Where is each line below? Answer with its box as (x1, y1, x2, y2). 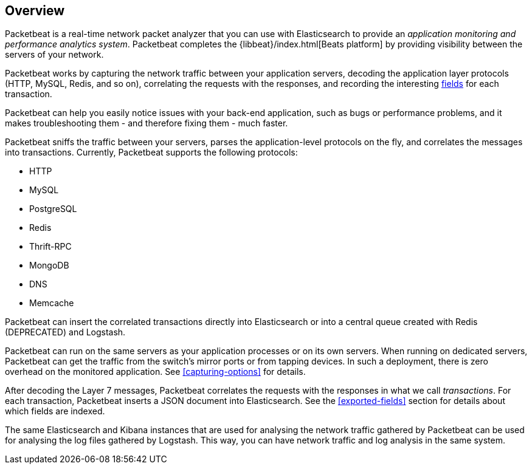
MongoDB (29, 260, 69, 271)
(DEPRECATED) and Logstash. (5, 327, 126, 338)
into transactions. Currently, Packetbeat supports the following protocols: (5, 147, 298, 158)
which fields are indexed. (5, 406, 105, 417)
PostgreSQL (29, 204, 77, 214)
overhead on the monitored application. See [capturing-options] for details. (5, 366, 306, 377)
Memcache (29, 298, 74, 309)
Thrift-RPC (29, 241, 72, 252)
